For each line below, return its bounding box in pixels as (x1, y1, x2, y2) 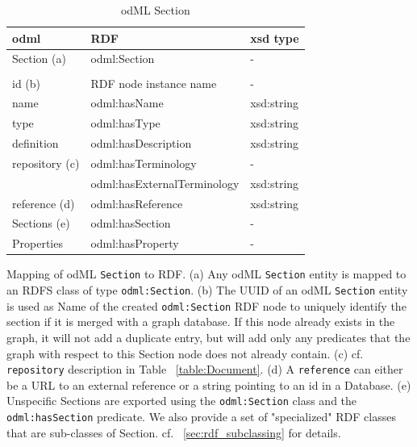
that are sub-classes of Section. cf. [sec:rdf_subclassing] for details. (6, 424, 341, 441)
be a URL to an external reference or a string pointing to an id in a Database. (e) (6, 376, 411, 393)
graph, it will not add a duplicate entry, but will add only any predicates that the (6, 328, 411, 345)
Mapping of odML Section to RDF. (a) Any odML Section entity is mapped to (6, 265, 407, 282)
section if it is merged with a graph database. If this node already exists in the (6, 313, 395, 330)
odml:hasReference (90, 194, 183, 211)
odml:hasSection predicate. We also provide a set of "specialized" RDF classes (6, 408, 396, 425)
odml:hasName (90, 94, 164, 111)
